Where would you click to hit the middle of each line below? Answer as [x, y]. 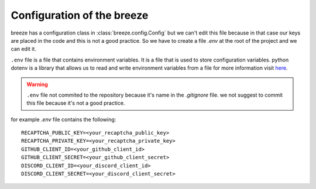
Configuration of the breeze [80, 15]
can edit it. [23, 49]
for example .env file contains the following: [63, 119]
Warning [37, 84]
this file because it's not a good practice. [76, 103]
